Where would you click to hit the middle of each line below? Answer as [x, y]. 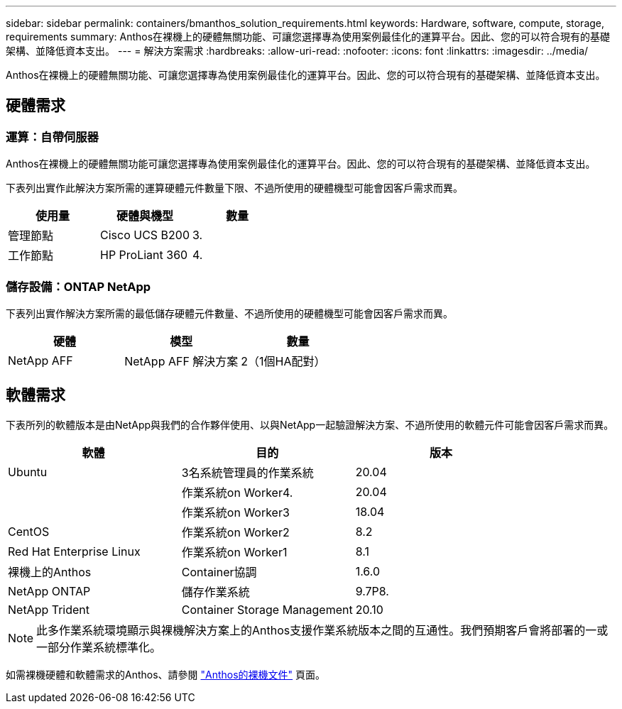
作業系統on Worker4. [237, 492]
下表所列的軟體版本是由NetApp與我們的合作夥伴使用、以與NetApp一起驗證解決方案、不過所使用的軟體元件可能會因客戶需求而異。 [310, 424]
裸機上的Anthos [50, 572]
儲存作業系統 [215, 592]
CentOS [29, 531]
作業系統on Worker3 [235, 512]
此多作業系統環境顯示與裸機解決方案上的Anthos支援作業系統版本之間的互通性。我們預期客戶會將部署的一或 [322, 630]
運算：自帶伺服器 [52, 137]
